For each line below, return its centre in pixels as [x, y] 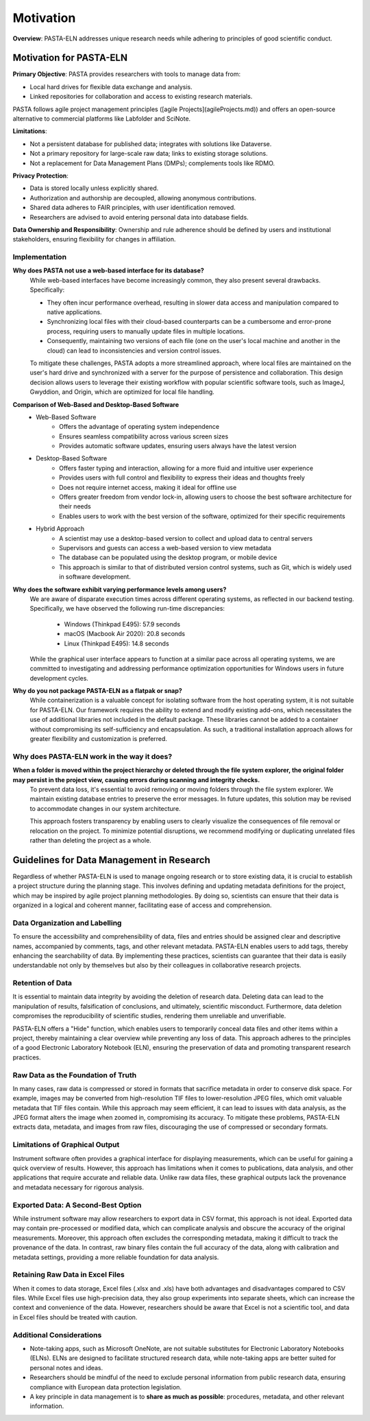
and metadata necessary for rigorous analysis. [78, 1187]
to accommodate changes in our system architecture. [105, 808]
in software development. [95, 577]
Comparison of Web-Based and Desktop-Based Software [96, 404]
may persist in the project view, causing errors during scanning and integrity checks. [136, 779]
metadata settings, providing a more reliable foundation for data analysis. [116, 1257]
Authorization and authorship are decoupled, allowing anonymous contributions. [143, 198]
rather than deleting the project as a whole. [91, 840]
